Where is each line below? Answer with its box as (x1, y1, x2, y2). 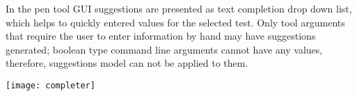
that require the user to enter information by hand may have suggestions (6, 29, 316, 43)
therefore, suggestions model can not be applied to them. (6, 56, 248, 70)
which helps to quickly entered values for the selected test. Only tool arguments (6, 15, 345, 29)
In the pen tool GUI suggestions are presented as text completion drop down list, (6, 1, 352, 15)
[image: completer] (6, 80, 95, 90)
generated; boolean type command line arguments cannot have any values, (6, 42, 323, 56)
